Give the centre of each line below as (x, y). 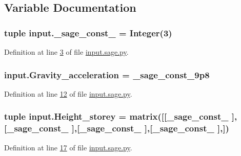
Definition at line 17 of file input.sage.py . (68, 147)
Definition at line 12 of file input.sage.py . (68, 93)
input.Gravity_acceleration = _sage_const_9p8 (107, 74)
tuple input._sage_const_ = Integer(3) (88, 32)
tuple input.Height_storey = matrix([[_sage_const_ (116, 116)
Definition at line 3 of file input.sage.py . (66, 52)
